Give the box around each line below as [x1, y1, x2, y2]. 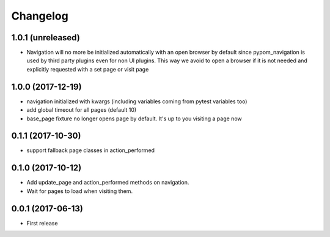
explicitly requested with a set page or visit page [26, 65, 149, 73]
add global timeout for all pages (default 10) [26, 106, 137, 114]
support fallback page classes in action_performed [26, 147, 155, 154]
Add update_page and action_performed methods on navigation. [26, 179, 189, 186]
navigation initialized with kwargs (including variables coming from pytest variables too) [26, 98, 248, 105]
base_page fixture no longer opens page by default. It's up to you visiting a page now [26, 115, 242, 122]
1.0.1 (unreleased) [11, 32, 81, 43]
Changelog [11, 9, 68, 23]
